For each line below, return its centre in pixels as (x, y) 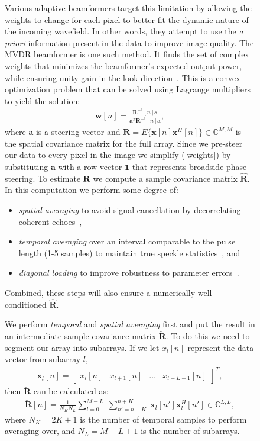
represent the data (221, 347)
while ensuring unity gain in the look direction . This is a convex (123, 77)
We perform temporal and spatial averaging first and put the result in (130, 324)
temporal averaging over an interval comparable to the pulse (127, 241)
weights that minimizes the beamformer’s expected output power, (123, 65)
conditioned (26, 304)
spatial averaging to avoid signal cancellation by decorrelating (130, 210)
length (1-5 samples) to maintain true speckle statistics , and (129, 252)
